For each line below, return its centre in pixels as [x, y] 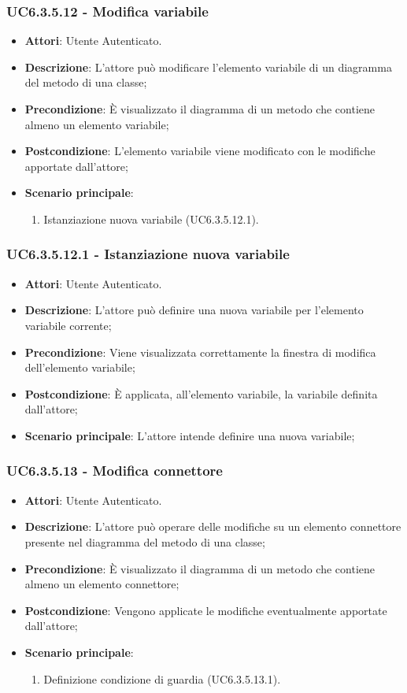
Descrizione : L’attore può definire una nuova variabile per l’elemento [194, 310]
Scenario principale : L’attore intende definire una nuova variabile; [190, 435]
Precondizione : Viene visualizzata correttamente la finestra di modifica [200, 352]
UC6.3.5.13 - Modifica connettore [115, 471]
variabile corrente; [68, 325]
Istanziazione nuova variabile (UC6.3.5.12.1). [151, 219]
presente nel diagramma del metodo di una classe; [145, 541]
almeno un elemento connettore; [102, 584]
